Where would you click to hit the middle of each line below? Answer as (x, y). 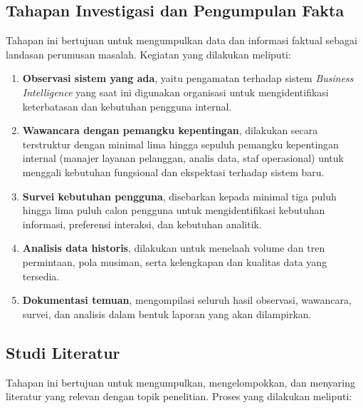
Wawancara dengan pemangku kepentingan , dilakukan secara (170, 130)
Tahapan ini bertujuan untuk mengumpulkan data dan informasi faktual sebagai (181, 40)
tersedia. (41, 276)
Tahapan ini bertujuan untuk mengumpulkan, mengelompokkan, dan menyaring (180, 382)
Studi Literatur (63, 352)
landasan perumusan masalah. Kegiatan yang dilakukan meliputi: (148, 54)
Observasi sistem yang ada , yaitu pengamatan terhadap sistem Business (188, 78)
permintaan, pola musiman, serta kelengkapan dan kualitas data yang (175, 261)
